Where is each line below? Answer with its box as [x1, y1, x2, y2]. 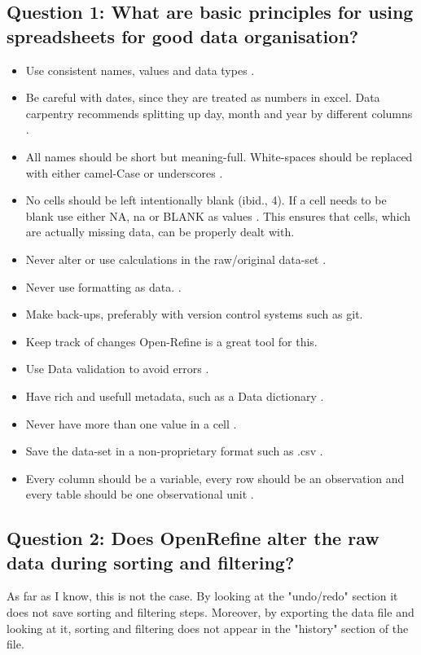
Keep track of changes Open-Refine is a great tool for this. [25, 332, 318, 349]
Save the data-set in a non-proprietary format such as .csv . [25, 442, 323, 459]
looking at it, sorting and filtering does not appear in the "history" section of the [7, 619, 409, 636]
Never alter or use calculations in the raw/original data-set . [25, 250, 327, 267]
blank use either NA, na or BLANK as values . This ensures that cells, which [25, 207, 411, 224]
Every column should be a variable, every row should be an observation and [25, 469, 405, 486]
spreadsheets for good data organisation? [7, 23, 359, 48]
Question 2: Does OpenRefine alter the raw [7, 525, 379, 551]
